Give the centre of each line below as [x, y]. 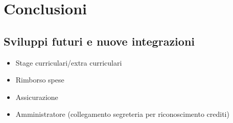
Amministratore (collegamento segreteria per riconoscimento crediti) [122, 114]
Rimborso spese [40, 80]
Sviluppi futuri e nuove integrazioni [99, 41]
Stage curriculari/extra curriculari [69, 62]
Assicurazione [37, 97]
